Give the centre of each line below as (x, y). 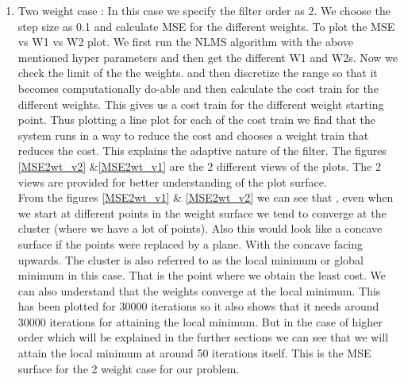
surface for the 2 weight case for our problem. (129, 368)
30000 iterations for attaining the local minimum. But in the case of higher (200, 321)
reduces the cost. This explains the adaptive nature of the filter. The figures (202, 150)
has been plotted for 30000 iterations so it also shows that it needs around (198, 306)
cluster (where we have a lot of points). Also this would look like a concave (200, 228)
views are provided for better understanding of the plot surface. (172, 181)
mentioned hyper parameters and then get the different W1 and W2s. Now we (208, 57)
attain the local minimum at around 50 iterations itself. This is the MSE (194, 353)
